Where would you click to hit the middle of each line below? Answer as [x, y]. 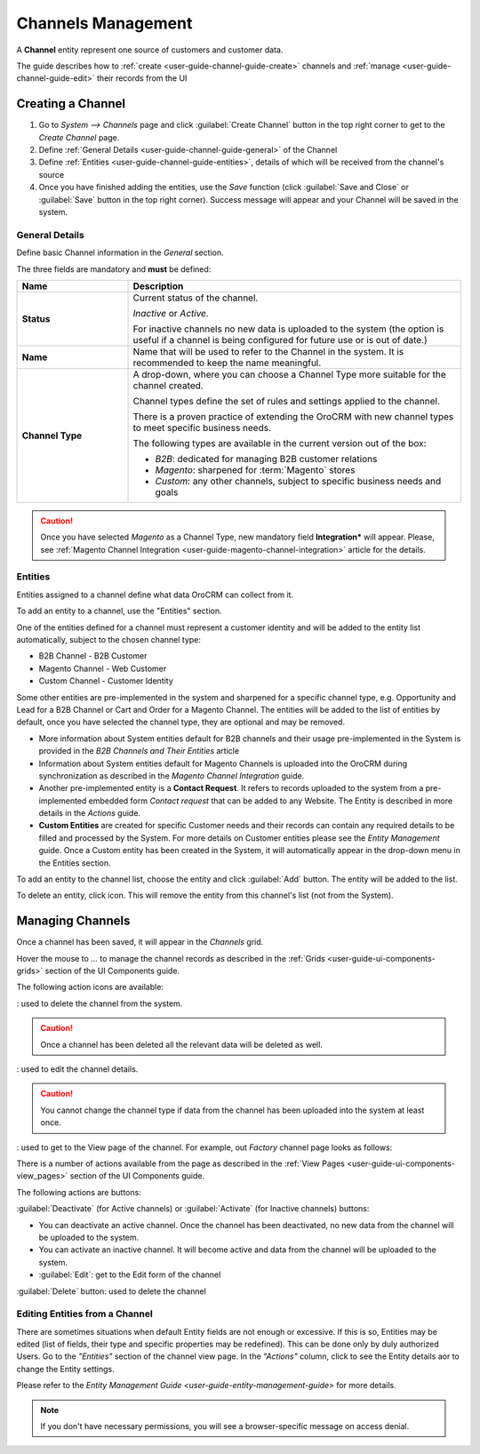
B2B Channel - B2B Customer [93, 656]
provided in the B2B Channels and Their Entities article [139, 751]
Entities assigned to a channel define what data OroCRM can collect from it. [155, 595]
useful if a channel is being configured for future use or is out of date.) [280, 340]
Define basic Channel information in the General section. [120, 252]
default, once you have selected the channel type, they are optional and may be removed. [181, 722]
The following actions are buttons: [79, 1192]
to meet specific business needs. [202, 427]
